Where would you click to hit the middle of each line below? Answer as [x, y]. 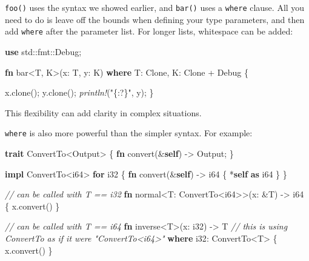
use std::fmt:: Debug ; [43, 51]
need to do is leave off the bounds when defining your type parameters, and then [155, 19]
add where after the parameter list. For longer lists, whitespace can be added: [149, 31]
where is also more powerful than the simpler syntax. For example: [129, 133]
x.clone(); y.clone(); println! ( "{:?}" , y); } [79, 92]
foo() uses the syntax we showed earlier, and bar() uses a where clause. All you [155, 7]
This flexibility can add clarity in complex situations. [103, 112]
